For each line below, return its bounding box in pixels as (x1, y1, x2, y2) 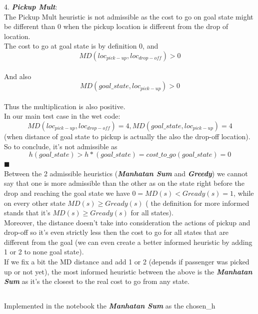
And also (4, 71, 31, 81)
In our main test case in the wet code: (4, 111, 120, 121)
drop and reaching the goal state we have (4, 187, 130, 198)
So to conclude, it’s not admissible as (4, 141, 117, 151)
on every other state (4, 197, 65, 208)
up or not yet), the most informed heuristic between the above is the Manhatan (4, 266, 252, 276)
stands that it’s (4, 207, 50, 218)
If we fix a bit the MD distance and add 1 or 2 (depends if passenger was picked (4, 256, 249, 267)
